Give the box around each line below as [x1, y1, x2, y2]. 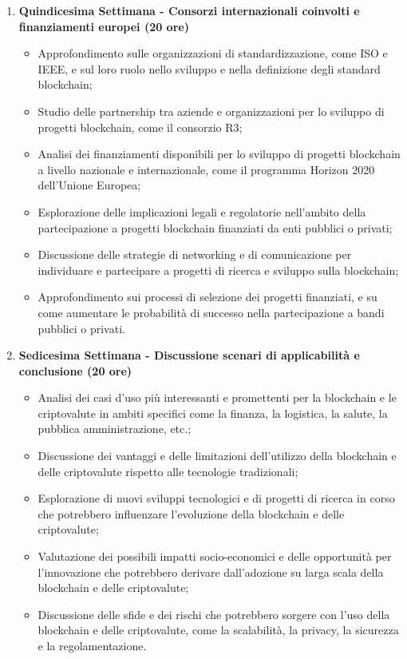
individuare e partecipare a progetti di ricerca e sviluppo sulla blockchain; [38, 261, 399, 278]
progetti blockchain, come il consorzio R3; [38, 118, 243, 135]
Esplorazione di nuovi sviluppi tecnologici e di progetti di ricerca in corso [38, 490, 395, 506]
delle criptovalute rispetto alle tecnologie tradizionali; [38, 462, 298, 479]
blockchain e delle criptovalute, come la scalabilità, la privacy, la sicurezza [38, 621, 399, 638]
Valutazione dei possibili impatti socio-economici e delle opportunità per [38, 548, 392, 565]
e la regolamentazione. [38, 637, 147, 653]
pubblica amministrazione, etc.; [38, 420, 192, 437]
